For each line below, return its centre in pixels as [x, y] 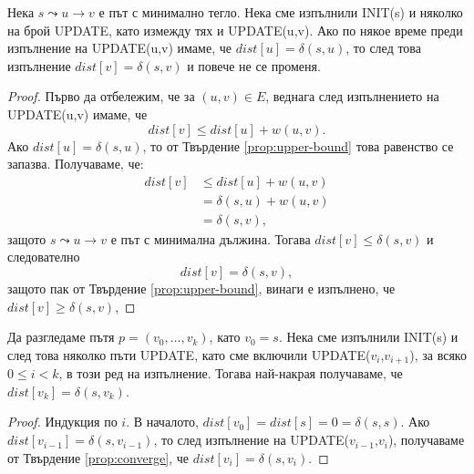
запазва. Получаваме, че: [76, 164]
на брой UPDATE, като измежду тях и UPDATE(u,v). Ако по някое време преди [235, 30]
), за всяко [438, 354]
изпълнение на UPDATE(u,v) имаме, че [119, 48]
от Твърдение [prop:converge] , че [98, 457]
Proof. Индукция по [62, 422]
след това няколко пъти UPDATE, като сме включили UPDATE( [189, 354]
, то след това [383, 48]
